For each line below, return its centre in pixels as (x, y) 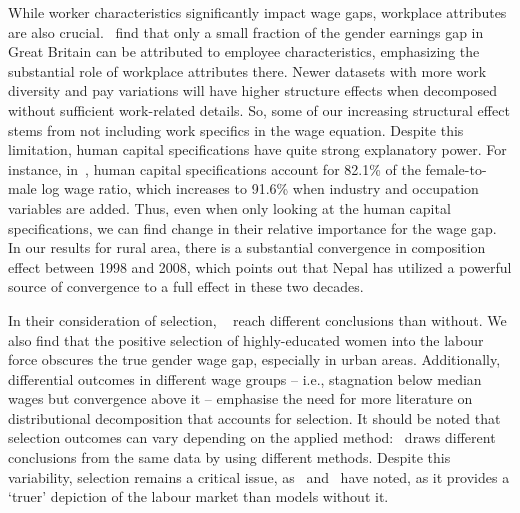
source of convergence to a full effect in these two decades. (186, 286)
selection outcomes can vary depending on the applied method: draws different (252, 437)
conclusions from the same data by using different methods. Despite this (229, 457)
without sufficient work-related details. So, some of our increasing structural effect (259, 109)
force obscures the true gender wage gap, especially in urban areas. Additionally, (254, 359)
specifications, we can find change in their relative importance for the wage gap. (252, 227)
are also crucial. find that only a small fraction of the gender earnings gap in (246, 31)
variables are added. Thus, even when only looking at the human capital (229, 207)
